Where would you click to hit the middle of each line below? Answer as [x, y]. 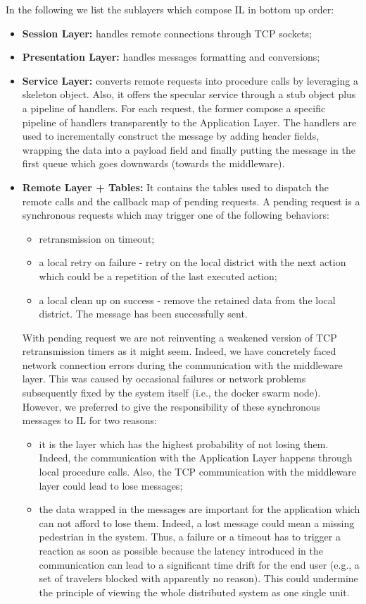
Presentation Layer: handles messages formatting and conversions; [171, 57]
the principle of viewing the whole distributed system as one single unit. [194, 592]
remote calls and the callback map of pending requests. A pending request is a [191, 201]
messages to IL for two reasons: [89, 420]
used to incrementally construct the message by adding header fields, [171, 136]
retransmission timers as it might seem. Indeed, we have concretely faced [179, 351]
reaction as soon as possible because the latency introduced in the [181, 550]
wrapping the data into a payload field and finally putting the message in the [189, 149]
